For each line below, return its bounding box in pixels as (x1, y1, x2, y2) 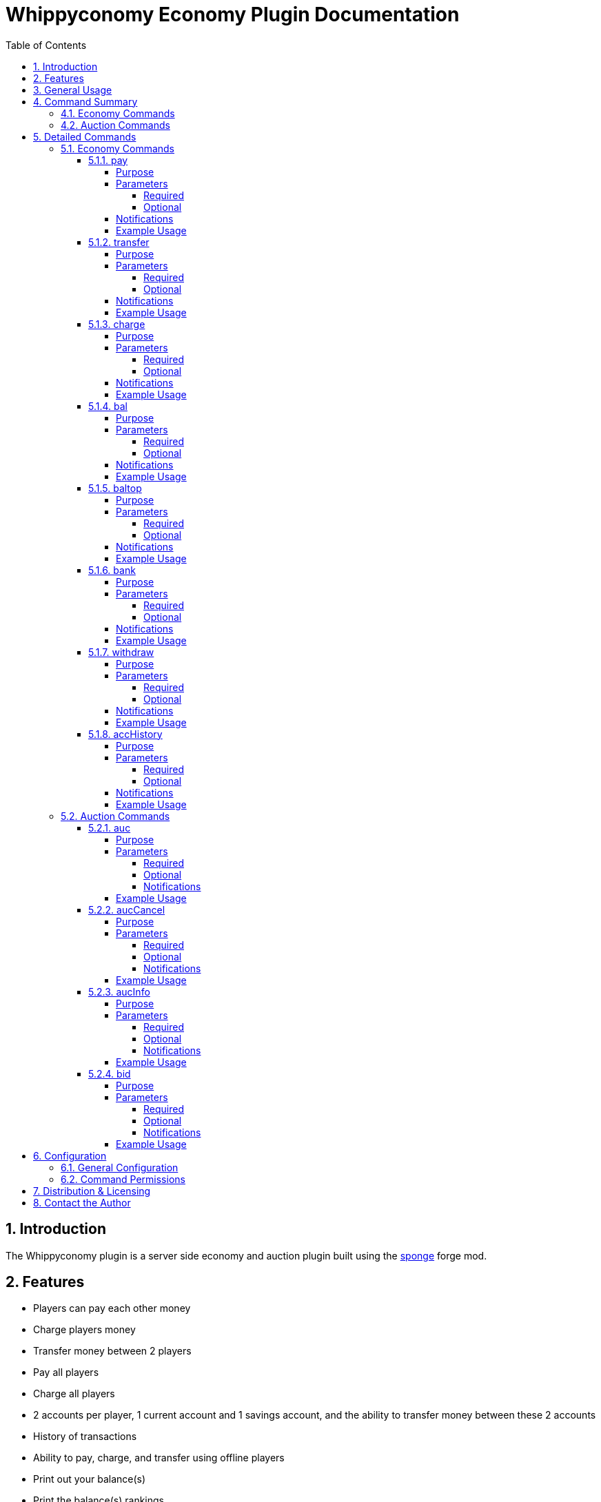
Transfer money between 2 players (33, 1345, 192, 1357)
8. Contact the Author (33, 1196, 131, 1208)
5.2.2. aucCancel (88, 903, 165, 916)
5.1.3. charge (88, 318, 145, 330)
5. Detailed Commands (33, 130, 136, 143)
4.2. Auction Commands (61, 119, 170, 131)
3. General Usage (33, 83, 112, 96)
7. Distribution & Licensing (33, 1184, 151, 1197)
